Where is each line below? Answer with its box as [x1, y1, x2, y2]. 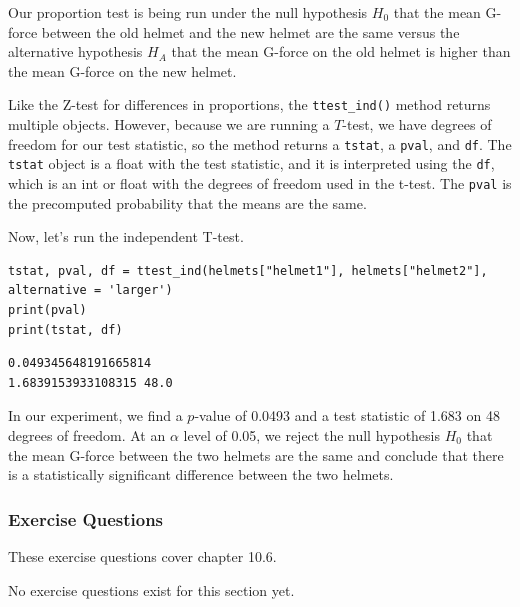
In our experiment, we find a [8, 405, 183, 426]
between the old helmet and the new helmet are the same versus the [41, 21, 460, 42]
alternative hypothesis [8, 41, 143, 62]
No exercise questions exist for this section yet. [8, 579, 295, 600]
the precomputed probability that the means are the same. [8, 192, 367, 213]
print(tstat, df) [8, 322, 123, 337]
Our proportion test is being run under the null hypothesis [8, 2, 368, 22]
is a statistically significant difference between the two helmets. [8, 464, 394, 485]
